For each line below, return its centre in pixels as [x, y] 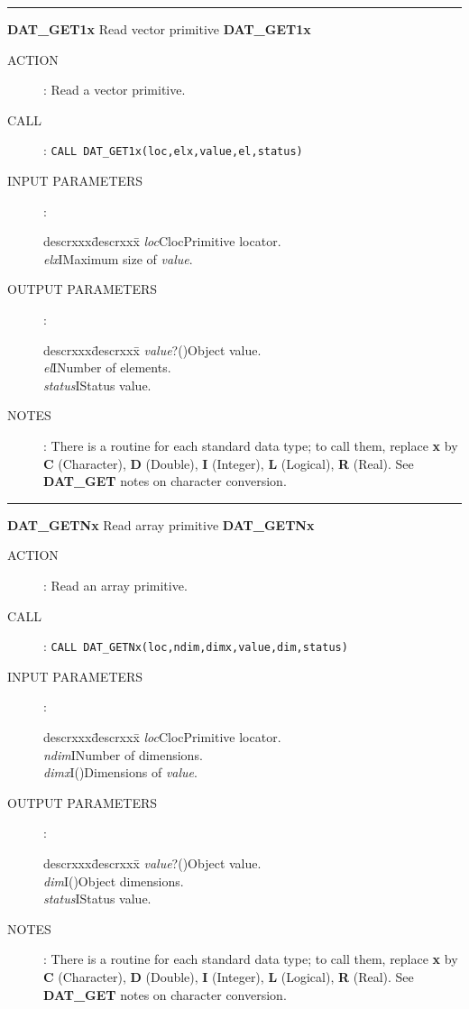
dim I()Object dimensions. [114, 881]
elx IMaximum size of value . [118, 258]
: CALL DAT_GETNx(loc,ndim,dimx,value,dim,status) [196, 646]
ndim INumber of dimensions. [123, 754]
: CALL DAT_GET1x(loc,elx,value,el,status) [173, 150]
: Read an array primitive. [115, 585]
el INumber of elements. [107, 367]
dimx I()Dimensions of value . [120, 772]
